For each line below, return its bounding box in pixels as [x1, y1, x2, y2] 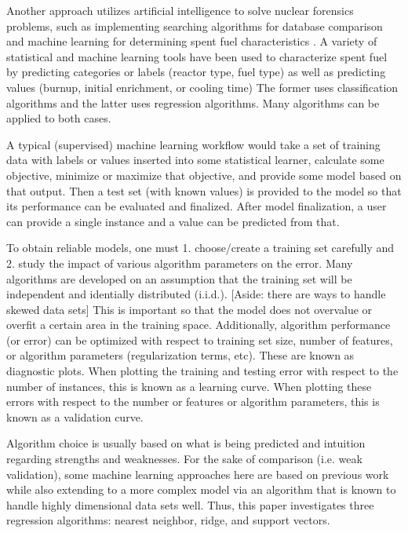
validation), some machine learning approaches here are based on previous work [6, 465, 389, 482]
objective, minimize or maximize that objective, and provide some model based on [6, 166, 402, 183]
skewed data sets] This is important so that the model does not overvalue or [6, 301, 373, 317]
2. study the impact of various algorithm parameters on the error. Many [6, 254, 353, 271]
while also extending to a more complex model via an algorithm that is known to [6, 481, 396, 498]
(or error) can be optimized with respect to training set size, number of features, [6, 331, 393, 348]
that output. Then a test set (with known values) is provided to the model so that [6, 182, 402, 199]
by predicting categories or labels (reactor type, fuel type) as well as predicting [6, 64, 386, 80]
